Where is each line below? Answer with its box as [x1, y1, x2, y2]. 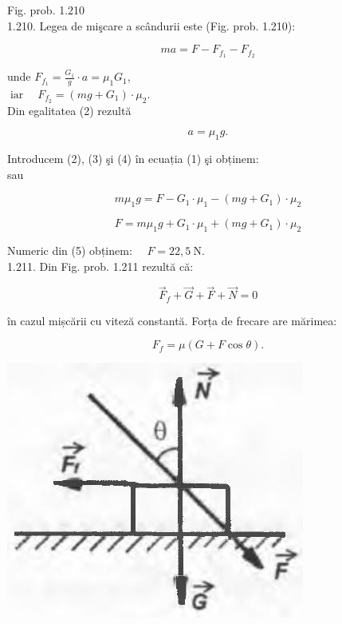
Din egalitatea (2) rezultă [7, 101, 132, 118]
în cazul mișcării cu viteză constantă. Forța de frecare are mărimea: [7, 312, 337, 328]
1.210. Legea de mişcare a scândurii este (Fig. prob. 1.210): [7, 17, 296, 34]
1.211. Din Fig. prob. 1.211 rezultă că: [7, 257, 194, 274]
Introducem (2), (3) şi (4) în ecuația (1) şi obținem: [7, 150, 259, 167]
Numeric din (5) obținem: [7, 241, 132, 258]
